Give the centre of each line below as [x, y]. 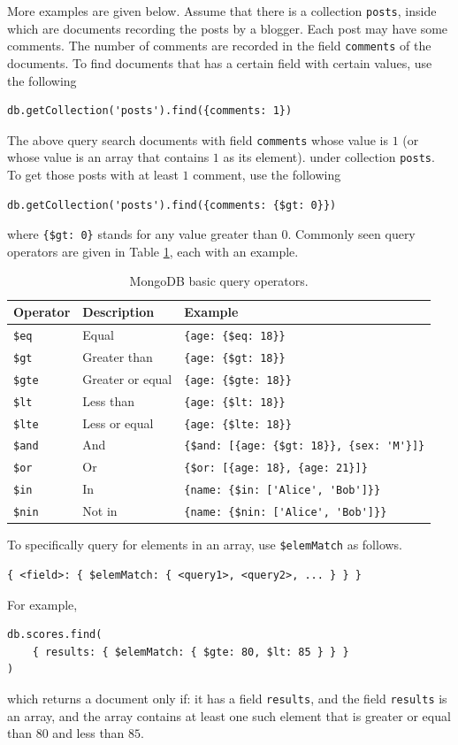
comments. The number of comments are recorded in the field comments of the [219, 46]
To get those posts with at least [93, 174]
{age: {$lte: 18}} [238, 424]
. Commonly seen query [351, 234]
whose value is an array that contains [108, 157]
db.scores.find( [55, 635]
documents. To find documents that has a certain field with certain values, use [220, 62]
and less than [88, 733]
